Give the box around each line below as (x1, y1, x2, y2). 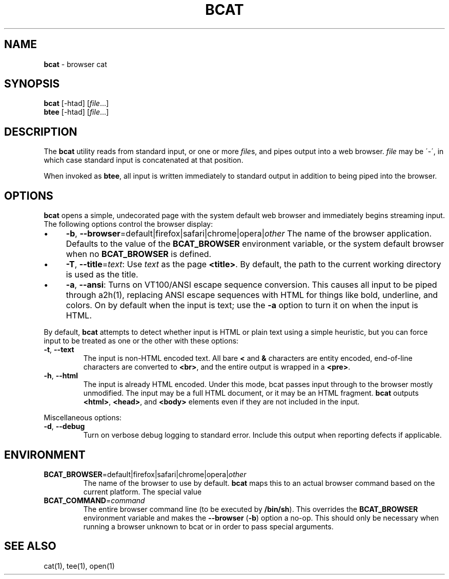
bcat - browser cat (44, 59, 107, 69)
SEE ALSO (4, 540, 56, 553)
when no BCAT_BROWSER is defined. (66, 249, 212, 260)
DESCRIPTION (4, 125, 77, 138)
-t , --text (44, 345, 74, 354)
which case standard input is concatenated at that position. (44, 156, 243, 165)
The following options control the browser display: (44, 220, 213, 229)
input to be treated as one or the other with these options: (44, 336, 239, 346)
